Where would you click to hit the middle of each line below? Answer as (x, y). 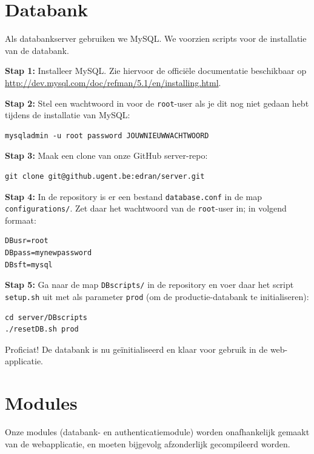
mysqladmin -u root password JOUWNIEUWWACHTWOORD (107, 135)
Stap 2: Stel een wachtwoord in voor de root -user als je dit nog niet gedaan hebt (157, 103)
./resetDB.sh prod (42, 329)
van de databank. (37, 50)
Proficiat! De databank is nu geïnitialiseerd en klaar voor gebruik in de (136, 349)
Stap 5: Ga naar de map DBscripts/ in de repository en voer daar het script (149, 285)
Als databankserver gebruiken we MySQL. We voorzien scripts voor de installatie (156, 38)
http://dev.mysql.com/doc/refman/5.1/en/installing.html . (113, 82)
